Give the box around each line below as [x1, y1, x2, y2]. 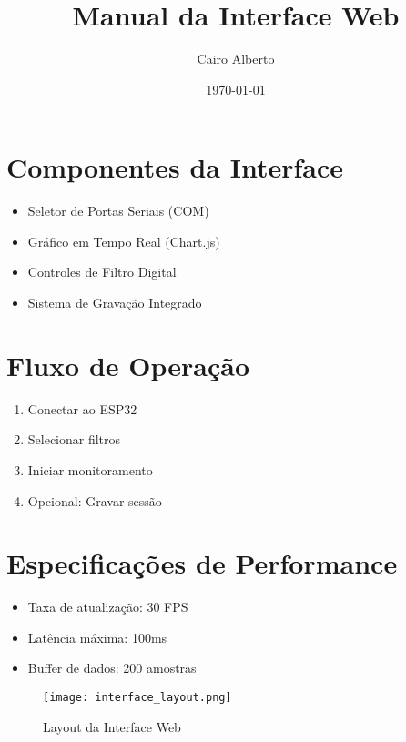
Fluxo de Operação [6, 346, 250, 383]
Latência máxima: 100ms [27, 627, 167, 646]
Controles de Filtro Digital [27, 262, 177, 281]
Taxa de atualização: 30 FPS [27, 597, 188, 616]
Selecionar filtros [27, 430, 121, 449]
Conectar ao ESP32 [27, 399, 137, 418]
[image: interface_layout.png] [43, 691, 232, 705]
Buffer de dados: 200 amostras [27, 658, 197, 677]
